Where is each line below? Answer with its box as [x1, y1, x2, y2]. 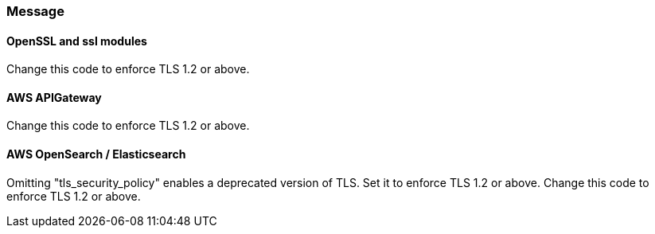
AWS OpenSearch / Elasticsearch [6, 147, 186, 162]
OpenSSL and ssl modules [6, 33, 147, 48]
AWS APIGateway [6, 90, 102, 104]
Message [6, 3, 64, 19]
